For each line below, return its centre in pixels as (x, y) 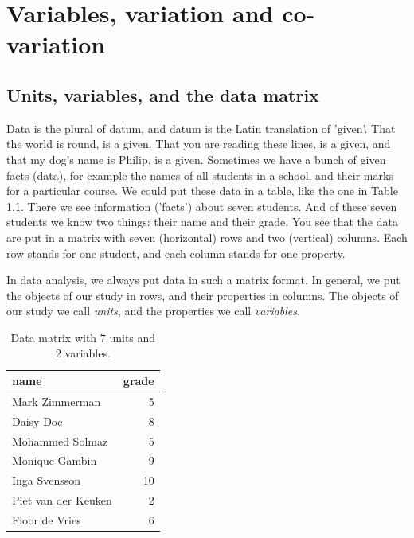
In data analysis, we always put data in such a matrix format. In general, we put (203, 280)
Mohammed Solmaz (60, 441)
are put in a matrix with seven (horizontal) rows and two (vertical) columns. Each (207, 237)
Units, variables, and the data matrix (163, 94)
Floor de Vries (47, 519)
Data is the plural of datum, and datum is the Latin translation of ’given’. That (201, 128)
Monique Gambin (55, 460)
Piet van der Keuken (62, 500)
